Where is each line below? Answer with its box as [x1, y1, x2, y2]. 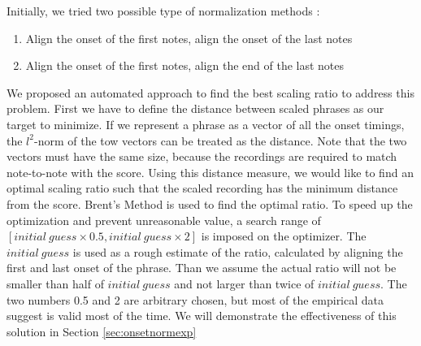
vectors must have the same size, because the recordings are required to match [7, 148, 397, 165]
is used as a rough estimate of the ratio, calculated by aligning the [72, 243, 403, 260]
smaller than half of [7, 275, 104, 292]
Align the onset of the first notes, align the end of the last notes [25, 57, 345, 74]
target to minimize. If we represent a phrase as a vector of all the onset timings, [7, 115, 405, 132]
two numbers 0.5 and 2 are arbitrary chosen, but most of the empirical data [7, 291, 384, 308]
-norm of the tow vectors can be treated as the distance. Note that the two [33, 132, 407, 149]
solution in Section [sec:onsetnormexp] [7, 322, 197, 340]
